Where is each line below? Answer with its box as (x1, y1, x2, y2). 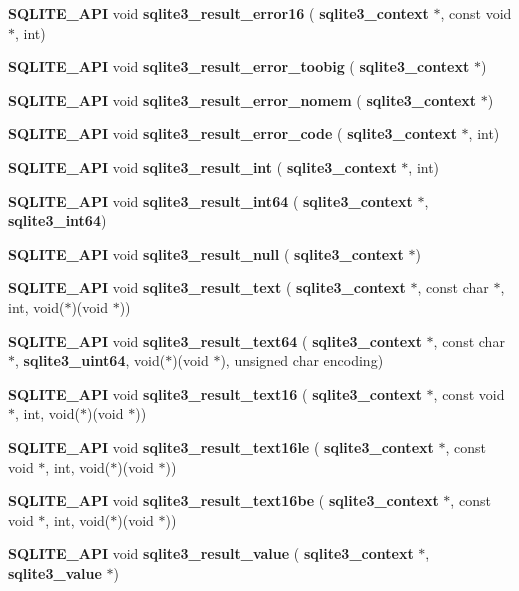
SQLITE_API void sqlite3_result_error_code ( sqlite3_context (8, 123, 457, 144)
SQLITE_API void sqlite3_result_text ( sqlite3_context (8, 277, 406, 298)
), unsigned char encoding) (220, 350, 384, 371)
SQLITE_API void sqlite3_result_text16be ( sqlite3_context (8, 490, 439, 511)
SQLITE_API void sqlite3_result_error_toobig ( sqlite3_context (8, 56, 470, 77)
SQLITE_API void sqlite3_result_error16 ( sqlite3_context (8, 3, 429, 23)
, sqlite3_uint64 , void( (15, 350, 166, 371)
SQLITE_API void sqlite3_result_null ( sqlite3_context (8, 243, 404, 264)
